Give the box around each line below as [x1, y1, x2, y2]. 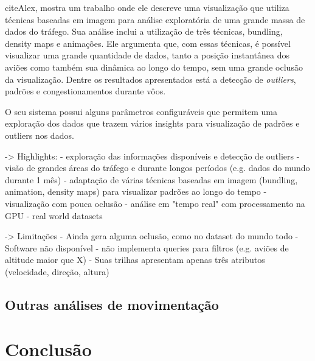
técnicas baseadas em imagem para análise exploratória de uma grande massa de [5, 13, 305, 26]
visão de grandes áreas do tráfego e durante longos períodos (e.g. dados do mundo [5, 161, 310, 174]
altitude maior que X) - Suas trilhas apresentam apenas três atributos [5, 253, 265, 266]
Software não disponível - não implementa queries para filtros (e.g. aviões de [5, 241, 289, 254]
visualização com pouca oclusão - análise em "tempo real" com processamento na [5, 197, 305, 209]
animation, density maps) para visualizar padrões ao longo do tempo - [5, 185, 267, 198]
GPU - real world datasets [5, 209, 103, 222]
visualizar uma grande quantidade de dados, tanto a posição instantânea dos [5, 49, 289, 61]
